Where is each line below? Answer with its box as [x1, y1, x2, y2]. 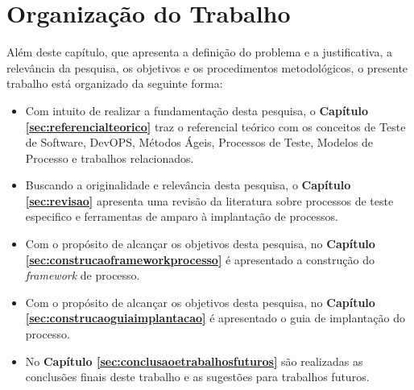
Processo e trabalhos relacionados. [25, 149, 194, 166]
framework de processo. [25, 267, 140, 284]
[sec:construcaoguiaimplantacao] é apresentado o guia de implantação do [25, 309, 405, 326]
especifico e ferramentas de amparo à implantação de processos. [25, 208, 339, 225]
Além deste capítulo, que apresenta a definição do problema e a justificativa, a [6, 44, 393, 60]
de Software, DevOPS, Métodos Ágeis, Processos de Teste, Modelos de [25, 134, 374, 151]
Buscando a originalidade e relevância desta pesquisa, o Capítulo [25, 176, 351, 193]
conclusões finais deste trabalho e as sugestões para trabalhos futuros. [25, 368, 370, 385]
